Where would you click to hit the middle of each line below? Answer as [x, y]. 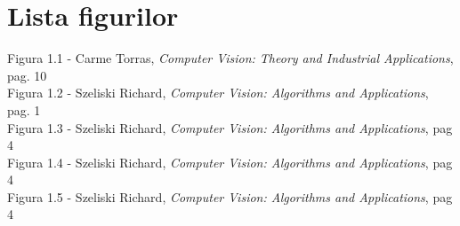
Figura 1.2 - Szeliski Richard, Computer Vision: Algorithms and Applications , [218, 93]
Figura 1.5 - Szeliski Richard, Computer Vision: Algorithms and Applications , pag [230, 196]
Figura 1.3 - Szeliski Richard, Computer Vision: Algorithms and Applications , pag [230, 127]
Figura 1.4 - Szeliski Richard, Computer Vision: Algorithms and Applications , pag [230, 162]
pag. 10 [27, 75]
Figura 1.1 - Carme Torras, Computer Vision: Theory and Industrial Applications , [230, 58]
